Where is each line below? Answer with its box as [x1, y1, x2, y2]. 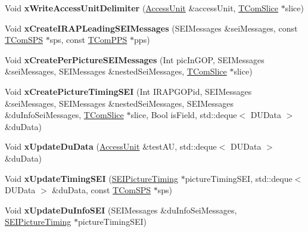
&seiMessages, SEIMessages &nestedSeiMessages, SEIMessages [5, 97, 234, 109]
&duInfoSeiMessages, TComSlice [5, 109, 124, 121]
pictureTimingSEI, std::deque [185, 172, 293, 184]
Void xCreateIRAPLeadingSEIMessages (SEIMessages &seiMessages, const [5, 21, 298, 34]
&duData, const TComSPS [52, 184, 151, 196]
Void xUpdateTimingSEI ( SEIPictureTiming [5, 172, 178, 184]
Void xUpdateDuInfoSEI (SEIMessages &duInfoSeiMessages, [5, 203, 237, 216]
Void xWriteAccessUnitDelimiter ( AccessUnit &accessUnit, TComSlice [5, 2, 279, 14]
